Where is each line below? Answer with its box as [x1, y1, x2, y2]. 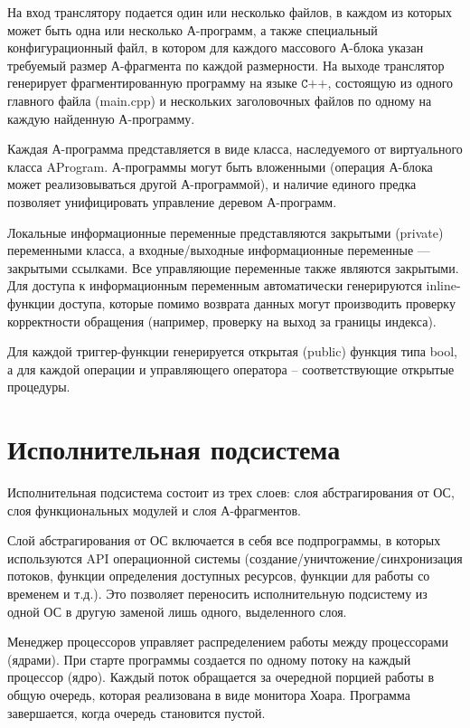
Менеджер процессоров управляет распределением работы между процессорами [7, 632, 448, 651]
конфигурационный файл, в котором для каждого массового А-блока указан [7, 38, 424, 57]
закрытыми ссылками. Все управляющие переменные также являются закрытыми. [7, 258, 459, 277]
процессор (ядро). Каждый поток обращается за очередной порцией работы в [7, 667, 435, 686]
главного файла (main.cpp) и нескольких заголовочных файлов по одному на [7, 90, 432, 109]
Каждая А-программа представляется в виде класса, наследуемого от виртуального [7, 139, 463, 158]
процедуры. [7, 377, 70, 396]
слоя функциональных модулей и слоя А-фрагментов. [7, 500, 301, 519]
